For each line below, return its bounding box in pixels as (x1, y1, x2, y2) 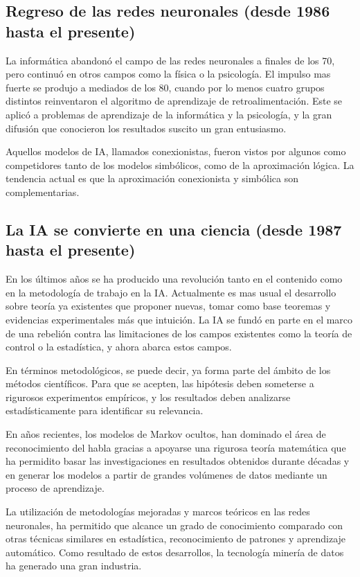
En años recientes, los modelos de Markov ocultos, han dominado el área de (6, 427, 326, 441)
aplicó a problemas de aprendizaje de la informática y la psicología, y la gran (6, 107, 332, 121)
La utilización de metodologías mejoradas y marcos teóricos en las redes (6, 504, 310, 519)
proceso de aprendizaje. (6, 481, 105, 495)
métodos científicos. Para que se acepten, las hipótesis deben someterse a (6, 376, 314, 391)
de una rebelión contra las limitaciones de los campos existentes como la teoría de (6, 326, 352, 340)
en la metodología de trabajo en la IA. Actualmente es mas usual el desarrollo (6, 285, 336, 299)
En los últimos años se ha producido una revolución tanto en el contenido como (6, 272, 343, 286)
